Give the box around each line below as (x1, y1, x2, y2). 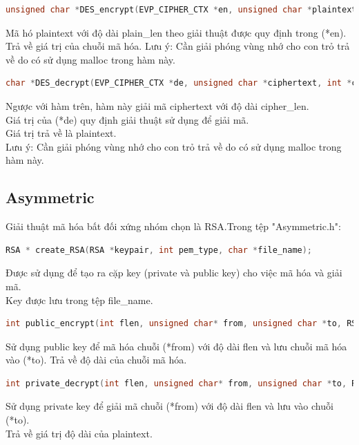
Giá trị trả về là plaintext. (6, 126, 117, 140)
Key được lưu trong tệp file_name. (6, 292, 153, 307)
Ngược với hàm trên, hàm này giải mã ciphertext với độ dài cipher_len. (6, 98, 309, 113)
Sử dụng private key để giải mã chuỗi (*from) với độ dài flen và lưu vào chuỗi (6, 399, 333, 413)
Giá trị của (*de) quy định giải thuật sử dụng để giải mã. (6, 112, 249, 126)
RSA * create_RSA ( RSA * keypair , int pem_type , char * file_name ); (6, 245, 313, 255)
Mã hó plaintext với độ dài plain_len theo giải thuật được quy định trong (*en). (6, 25, 347, 39)
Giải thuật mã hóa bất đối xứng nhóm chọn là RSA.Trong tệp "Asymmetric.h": (6, 219, 341, 234)
